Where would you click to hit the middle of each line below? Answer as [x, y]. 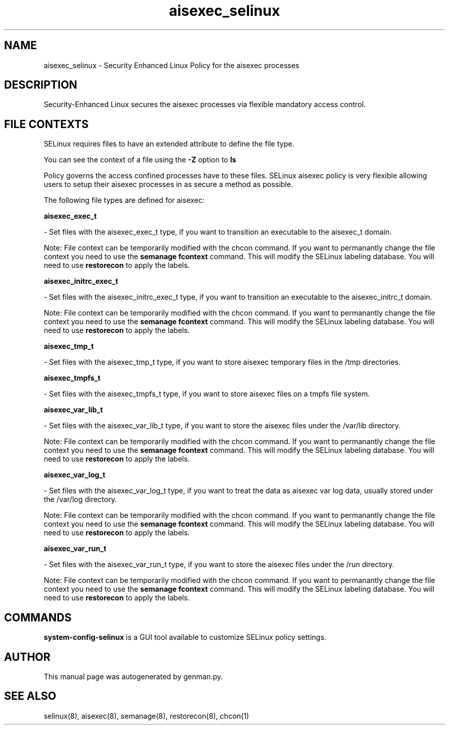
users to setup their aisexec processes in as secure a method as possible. [168, 184]
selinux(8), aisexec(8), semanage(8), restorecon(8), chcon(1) [146, 716]
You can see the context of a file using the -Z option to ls [140, 160]
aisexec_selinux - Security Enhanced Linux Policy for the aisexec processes [171, 65]
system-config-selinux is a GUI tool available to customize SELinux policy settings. [185, 637]
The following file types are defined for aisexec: [124, 200]
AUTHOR [27, 657]
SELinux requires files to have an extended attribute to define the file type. [169, 144]
